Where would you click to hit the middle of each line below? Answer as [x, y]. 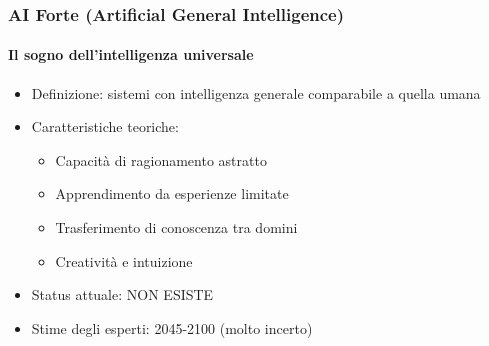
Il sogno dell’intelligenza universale [131, 54]
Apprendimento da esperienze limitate [172, 193]
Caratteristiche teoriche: [105, 126]
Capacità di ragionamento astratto [161, 159]
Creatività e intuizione [124, 260]
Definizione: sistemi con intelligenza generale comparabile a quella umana [256, 92]
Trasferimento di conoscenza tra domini [176, 227]
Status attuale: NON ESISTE [122, 294]
